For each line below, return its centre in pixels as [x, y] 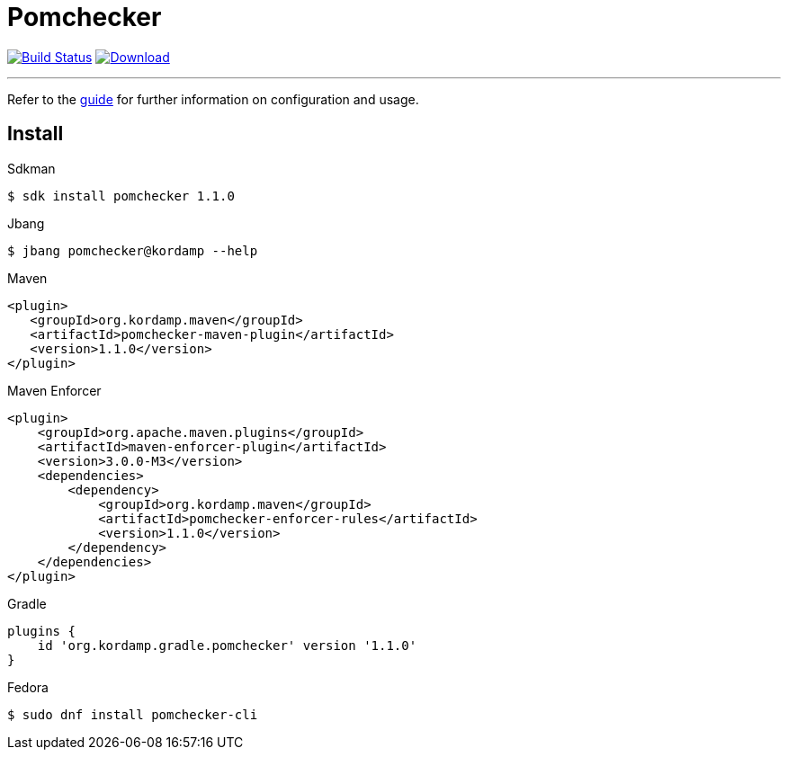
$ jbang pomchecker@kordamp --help [133, 250]
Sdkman [31, 168]
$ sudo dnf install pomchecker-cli [133, 714]
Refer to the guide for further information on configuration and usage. [213, 99]
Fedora [28, 687]
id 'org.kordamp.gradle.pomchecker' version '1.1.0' [227, 645]
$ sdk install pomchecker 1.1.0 [121, 196]
